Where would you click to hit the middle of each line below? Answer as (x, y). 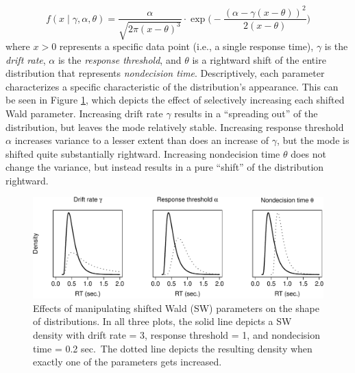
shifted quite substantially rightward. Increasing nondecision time (143, 153)
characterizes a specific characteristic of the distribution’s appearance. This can (172, 86)
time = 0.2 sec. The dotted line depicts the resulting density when (173, 348)
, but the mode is (313, 140)
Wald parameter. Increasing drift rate (84, 113)
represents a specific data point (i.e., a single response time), (186, 46)
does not (309, 153)
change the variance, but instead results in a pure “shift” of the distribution (165, 167)
